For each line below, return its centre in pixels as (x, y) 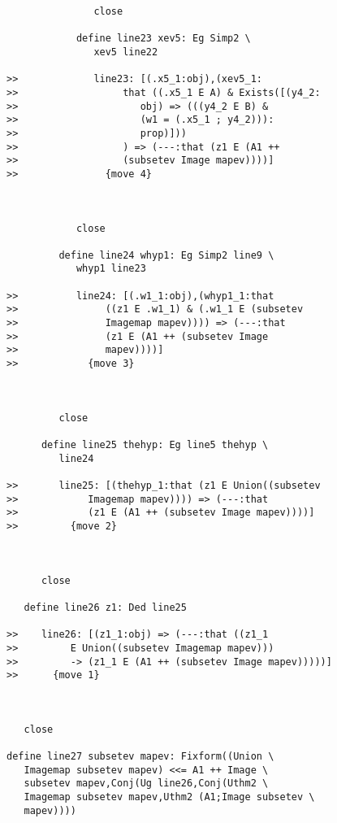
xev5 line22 (126, 52)
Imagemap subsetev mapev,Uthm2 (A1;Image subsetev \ (169, 797)
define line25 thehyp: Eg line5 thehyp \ (155, 445)
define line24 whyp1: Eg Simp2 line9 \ (166, 255)
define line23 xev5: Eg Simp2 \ (163, 39)
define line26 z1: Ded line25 (105, 607)
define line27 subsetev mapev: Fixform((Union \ (140, 757)
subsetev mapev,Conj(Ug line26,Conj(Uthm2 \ (146, 784)
